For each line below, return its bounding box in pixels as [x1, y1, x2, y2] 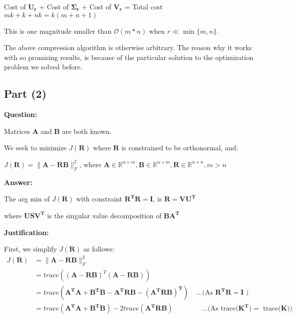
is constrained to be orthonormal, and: [121, 142, 238, 153]
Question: [4, 109, 37, 120]
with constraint [76, 193, 122, 204]
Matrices [4, 126, 30, 136]
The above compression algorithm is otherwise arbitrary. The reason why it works [4, 42, 252, 53]
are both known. [62, 126, 112, 136]
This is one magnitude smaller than [4, 25, 112, 36]
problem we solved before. [4, 62, 83, 72]
